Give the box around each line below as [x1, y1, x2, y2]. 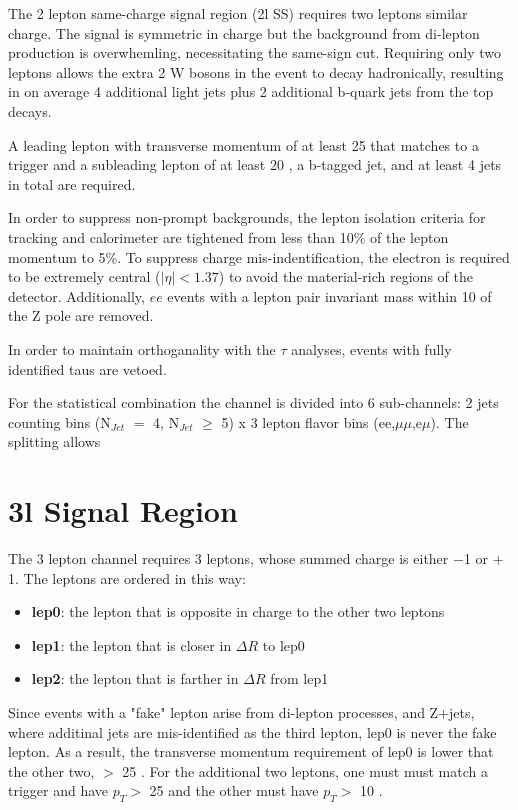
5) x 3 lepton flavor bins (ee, [221, 411, 396, 432]
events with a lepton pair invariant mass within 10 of [167, 285, 492, 306]
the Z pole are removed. [8, 305, 154, 326]
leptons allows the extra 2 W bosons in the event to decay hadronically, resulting [8, 61, 504, 82]
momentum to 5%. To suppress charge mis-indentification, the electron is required [8, 246, 510, 267]
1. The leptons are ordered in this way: [8, 567, 246, 588]
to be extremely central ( [8, 266, 161, 287]
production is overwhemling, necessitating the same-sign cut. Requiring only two [8, 42, 502, 63]
